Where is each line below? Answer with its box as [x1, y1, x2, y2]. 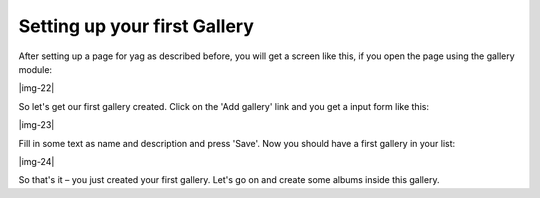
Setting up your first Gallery [18, 15, 255, 37]
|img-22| [18, 82, 55, 94]
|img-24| [18, 155, 55, 167]
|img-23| [18, 119, 55, 131]
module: [18, 63, 53, 75]
